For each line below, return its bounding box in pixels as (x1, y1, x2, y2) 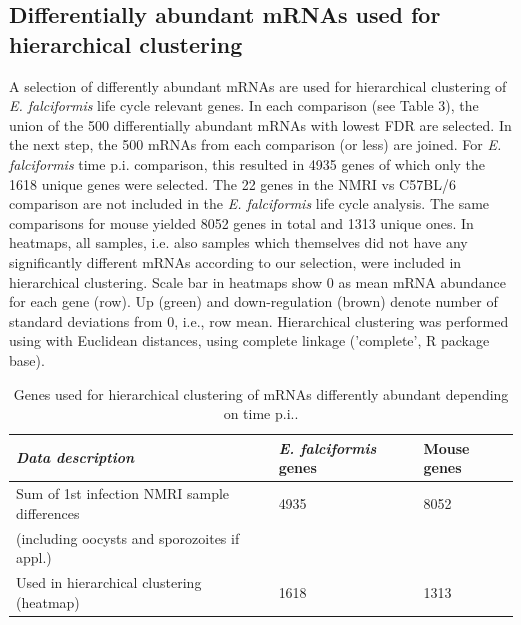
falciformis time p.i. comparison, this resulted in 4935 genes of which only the (9, 153, 486, 174)
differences (16, 502, 80, 523)
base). (9, 349, 45, 370)
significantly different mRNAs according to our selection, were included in (9, 251, 462, 272)
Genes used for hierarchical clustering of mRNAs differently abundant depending (13, 383, 509, 404)
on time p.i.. (223, 403, 299, 424)
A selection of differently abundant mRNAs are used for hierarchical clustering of (9, 75, 507, 96)
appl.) (16, 547, 52, 568)
